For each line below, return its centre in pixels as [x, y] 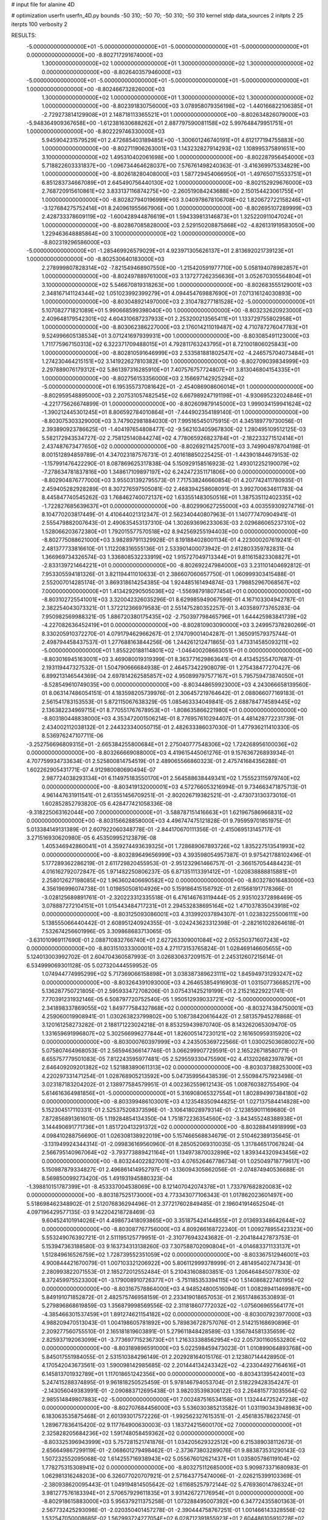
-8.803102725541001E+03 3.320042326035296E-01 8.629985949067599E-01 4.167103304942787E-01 [173, 599]
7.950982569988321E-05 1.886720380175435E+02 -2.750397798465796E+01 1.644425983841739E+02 [174, 617]
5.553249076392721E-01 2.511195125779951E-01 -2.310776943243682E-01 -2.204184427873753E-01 [170, 1238]
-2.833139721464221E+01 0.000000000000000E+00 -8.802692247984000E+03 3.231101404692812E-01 [176, 565]
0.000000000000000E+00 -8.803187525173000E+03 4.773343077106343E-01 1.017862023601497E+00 [160, 1195]
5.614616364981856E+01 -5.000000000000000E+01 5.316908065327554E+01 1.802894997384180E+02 [175, 1093]
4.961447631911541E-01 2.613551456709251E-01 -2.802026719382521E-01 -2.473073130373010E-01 [169, 795]
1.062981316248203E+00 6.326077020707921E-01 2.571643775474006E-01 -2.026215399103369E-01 [171, 1476]
